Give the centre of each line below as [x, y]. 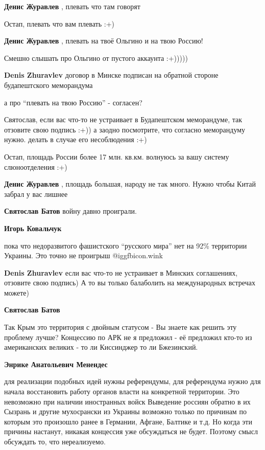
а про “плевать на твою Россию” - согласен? [73, 102]
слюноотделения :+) [36, 166]
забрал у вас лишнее [36, 194]
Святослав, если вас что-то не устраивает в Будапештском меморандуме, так [123, 119]
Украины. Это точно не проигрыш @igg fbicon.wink [84, 255]
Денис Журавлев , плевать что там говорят [72, 6]
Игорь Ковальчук [33, 228]
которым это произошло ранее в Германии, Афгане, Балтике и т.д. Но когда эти [128, 421]
